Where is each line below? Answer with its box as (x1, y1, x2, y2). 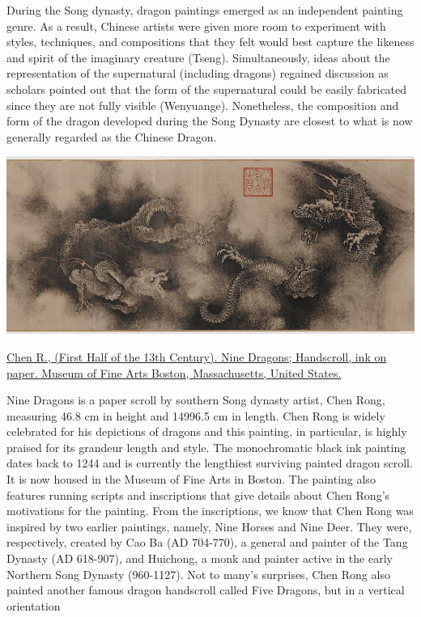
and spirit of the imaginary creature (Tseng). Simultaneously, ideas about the (6, 49, 390, 66)
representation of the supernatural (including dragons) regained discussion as (6, 65, 389, 82)
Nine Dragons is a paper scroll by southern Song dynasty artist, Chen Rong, (6, 391, 385, 408)
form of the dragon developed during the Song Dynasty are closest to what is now (6, 112, 413, 129)
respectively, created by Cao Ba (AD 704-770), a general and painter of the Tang (6, 534, 408, 551)
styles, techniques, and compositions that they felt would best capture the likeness (6, 33, 415, 50)
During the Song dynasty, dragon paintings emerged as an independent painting (6, 2, 403, 18)
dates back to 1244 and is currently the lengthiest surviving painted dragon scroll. (6, 454, 413, 471)
